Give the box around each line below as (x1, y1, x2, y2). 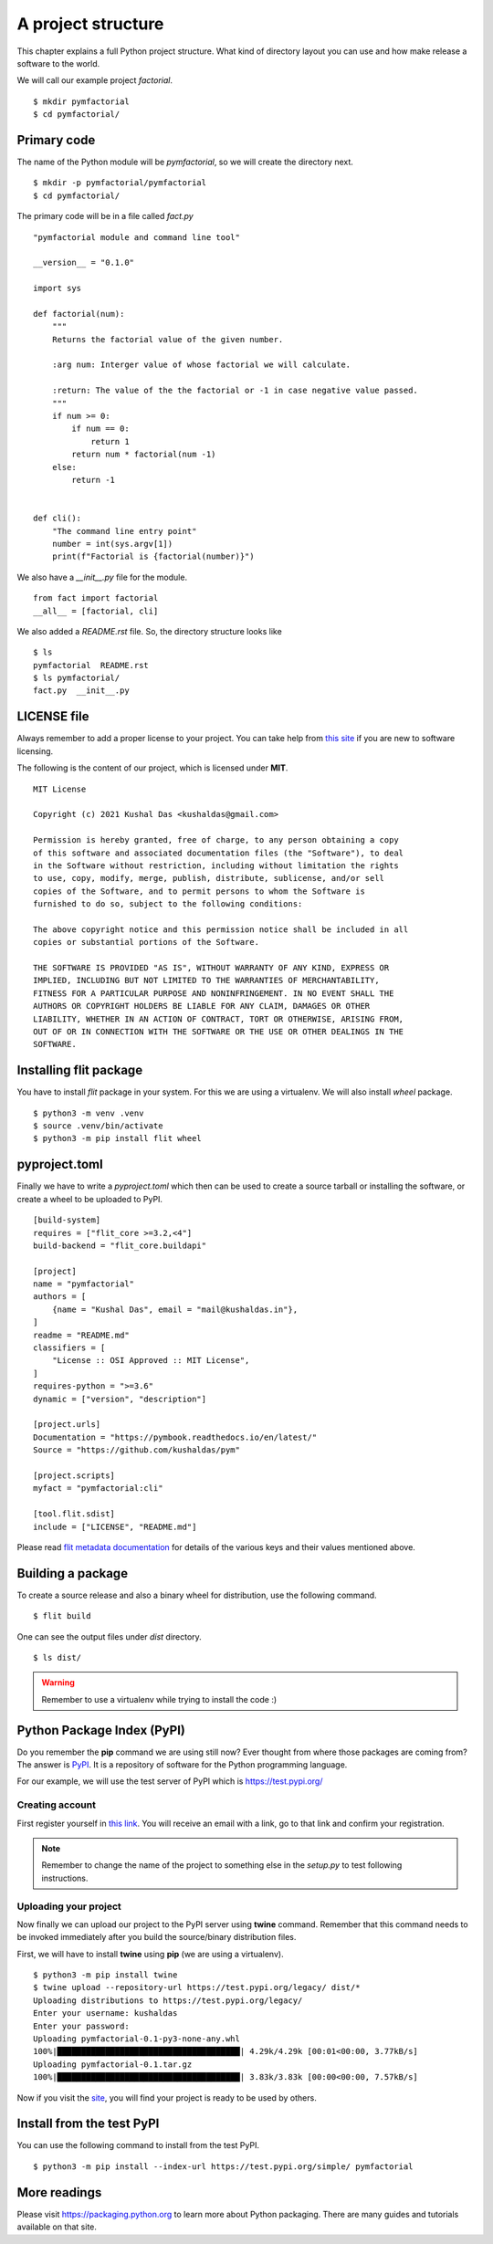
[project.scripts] (33, 1470, 116, 1481)
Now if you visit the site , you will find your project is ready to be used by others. (16, 2092, 317, 2103)
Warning (41, 1677, 75, 1688)
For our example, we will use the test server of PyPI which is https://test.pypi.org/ (16, 1776, 323, 1787)
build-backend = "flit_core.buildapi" (33, 1240, 207, 1251)
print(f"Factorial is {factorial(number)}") (51, 551, 255, 561)
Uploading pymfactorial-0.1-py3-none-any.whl (33, 2034, 241, 2044)
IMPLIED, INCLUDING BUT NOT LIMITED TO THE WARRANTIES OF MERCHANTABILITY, (33, 975, 380, 986)
